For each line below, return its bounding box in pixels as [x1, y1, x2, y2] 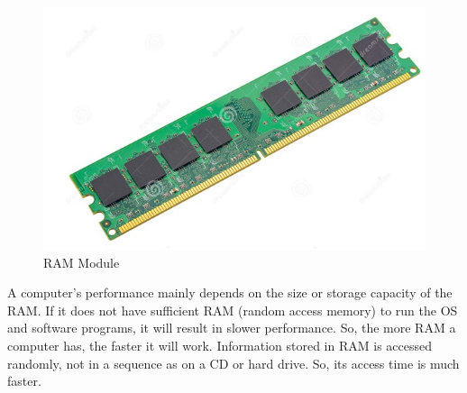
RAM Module [43, 252, 120, 271]
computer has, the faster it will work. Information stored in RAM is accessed [7, 335, 432, 354]
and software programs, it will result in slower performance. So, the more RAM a [7, 318, 456, 337]
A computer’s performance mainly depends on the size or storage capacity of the [7, 283, 453, 302]
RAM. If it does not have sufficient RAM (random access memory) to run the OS [7, 300, 458, 319]
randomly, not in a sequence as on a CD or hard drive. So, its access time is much [7, 353, 460, 372]
